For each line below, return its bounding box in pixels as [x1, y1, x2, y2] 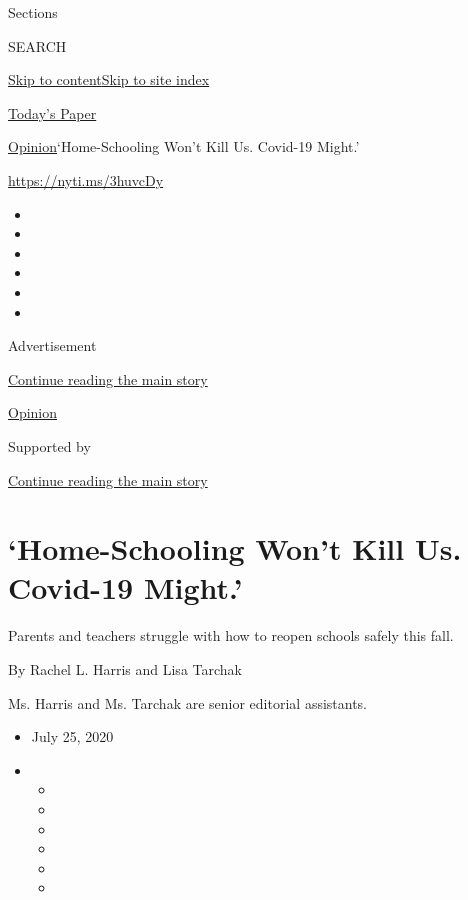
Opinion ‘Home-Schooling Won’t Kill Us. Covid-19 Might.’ [8, 136, 360, 157]
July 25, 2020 [31, 726, 114, 747]
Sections [8, 2, 58, 22]
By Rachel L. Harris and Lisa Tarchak [8, 659, 242, 679]
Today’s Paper [8, 102, 97, 123]
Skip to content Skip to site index [8, 69, 210, 90]
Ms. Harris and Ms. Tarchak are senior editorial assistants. [8, 692, 368, 713]
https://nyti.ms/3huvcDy [8, 169, 164, 190]
